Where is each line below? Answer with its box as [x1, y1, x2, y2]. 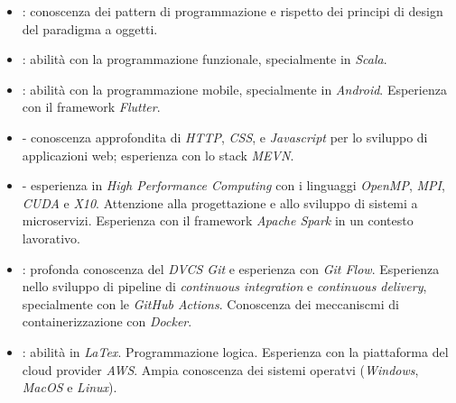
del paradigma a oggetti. [22, 19, 158, 38]
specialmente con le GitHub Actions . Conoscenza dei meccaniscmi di [22, 294, 399, 313]
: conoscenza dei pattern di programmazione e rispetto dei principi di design [22, 2, 443, 20]
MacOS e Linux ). [22, 378, 117, 397]
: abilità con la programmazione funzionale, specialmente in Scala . [22, 50, 387, 69]
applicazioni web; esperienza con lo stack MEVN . [22, 145, 294, 164]
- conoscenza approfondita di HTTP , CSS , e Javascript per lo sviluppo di [22, 127, 428, 146]
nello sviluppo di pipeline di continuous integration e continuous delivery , [22, 277, 427, 296]
